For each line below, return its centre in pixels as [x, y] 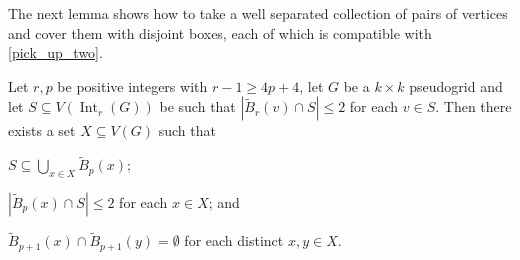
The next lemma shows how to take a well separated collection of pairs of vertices [258, 13]
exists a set [42, 130]
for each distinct [234, 240]
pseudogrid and [456, 85]
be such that [197, 106]
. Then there [473, 106]
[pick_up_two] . [55, 52]
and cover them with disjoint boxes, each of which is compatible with [220, 32]
